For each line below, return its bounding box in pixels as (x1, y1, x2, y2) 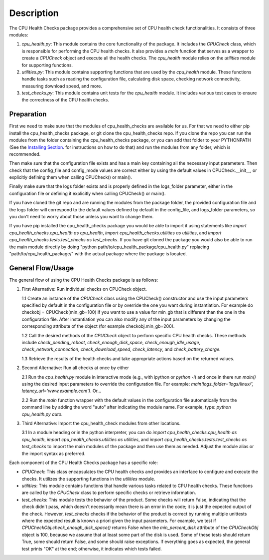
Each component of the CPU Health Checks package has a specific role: (9, 460, 158, 466)
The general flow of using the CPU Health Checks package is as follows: (9, 277, 158, 283)
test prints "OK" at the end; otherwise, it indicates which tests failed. (21, 546, 162, 552)
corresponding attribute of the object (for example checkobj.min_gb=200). (21, 323, 175, 329)
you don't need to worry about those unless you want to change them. (9, 214, 154, 220)
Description (9, 7, 59, 18)
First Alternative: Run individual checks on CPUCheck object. (21, 286, 147, 292)
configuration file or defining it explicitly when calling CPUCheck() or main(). (9, 190, 166, 196)
